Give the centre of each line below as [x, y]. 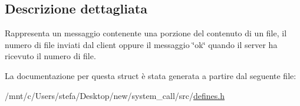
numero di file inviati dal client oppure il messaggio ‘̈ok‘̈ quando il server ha [141, 44]
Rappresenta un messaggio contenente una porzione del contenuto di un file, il [146, 33]
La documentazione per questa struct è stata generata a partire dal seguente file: [151, 75]
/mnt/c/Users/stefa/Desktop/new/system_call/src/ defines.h [115, 95]
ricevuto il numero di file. [50, 56]
